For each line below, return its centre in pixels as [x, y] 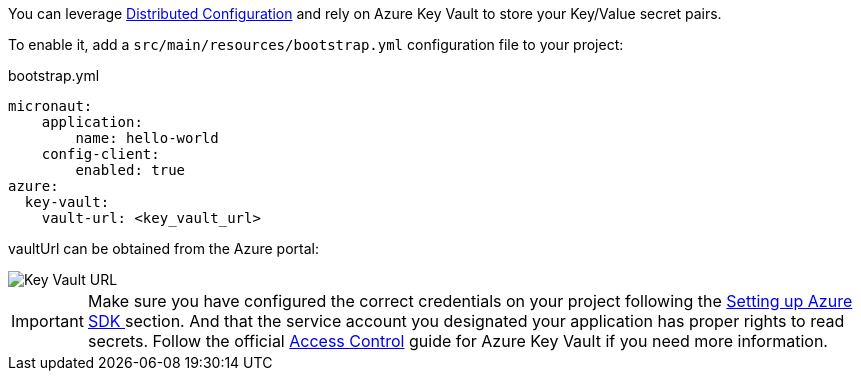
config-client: [100, 154]
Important [47, 321]
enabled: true [130, 170]
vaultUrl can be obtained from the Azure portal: [164, 248]
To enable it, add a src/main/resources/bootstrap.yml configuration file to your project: [316, 44]
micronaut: [50, 106]
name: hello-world [147, 138]
